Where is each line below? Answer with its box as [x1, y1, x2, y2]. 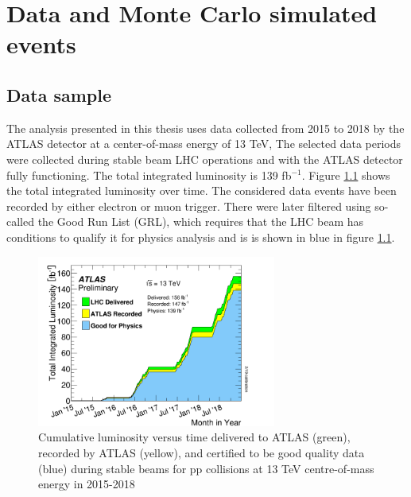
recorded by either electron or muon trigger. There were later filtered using [6, 197, 371, 214]
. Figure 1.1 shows [301, 166, 390, 183]
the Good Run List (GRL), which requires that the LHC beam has [37, 213, 364, 230]
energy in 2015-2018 [38, 476, 135, 492]
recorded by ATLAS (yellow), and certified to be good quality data [38, 444, 365, 460]
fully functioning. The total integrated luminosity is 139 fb [6, 166, 292, 183]
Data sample [6, 82, 112, 107]
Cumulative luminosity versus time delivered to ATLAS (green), [38, 429, 351, 445]
